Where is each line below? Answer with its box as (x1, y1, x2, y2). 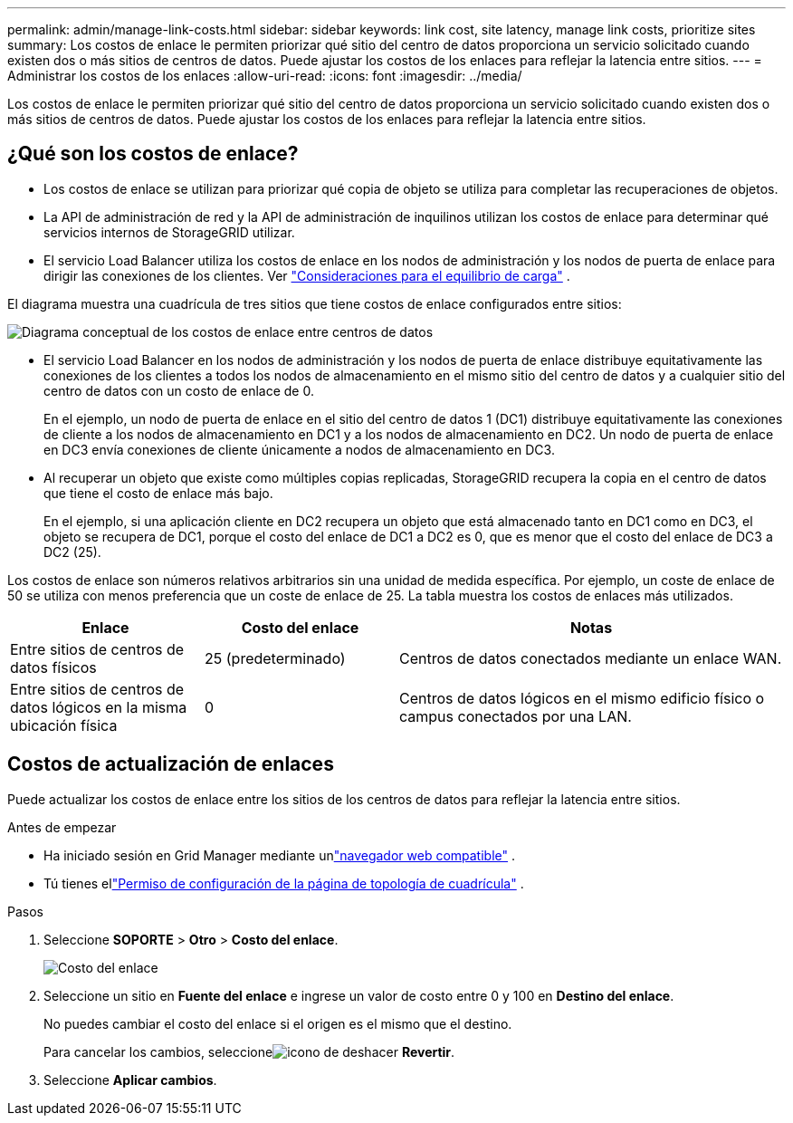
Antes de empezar (7, 819, 117, 835)
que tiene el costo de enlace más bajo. (43, 485, 273, 501)
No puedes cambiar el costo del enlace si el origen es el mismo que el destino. (43, 1015, 512, 1032)
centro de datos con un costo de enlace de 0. (43, 382, 314, 398)
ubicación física (10, 715, 118, 734)
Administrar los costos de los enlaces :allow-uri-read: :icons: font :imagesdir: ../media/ (7, 68, 522, 83)
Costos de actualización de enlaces (7, 753, 334, 776)
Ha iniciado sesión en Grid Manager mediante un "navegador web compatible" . (43, 847, 516, 863)
